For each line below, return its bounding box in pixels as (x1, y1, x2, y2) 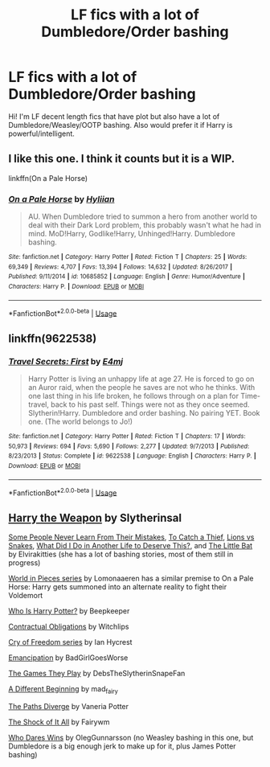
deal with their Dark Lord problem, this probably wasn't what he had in (27, 220, 261, 230)
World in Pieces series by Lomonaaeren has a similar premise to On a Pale (8, 573, 254, 584)
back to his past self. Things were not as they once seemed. (51, 400, 250, 409)
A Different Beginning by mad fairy (8, 684, 119, 695)
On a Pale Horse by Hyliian (8, 193, 115, 204)
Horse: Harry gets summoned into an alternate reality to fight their (8, 582, 227, 592)
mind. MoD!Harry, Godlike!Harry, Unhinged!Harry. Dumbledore (27, 229, 235, 239)
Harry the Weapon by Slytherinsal (8, 511, 182, 524)
